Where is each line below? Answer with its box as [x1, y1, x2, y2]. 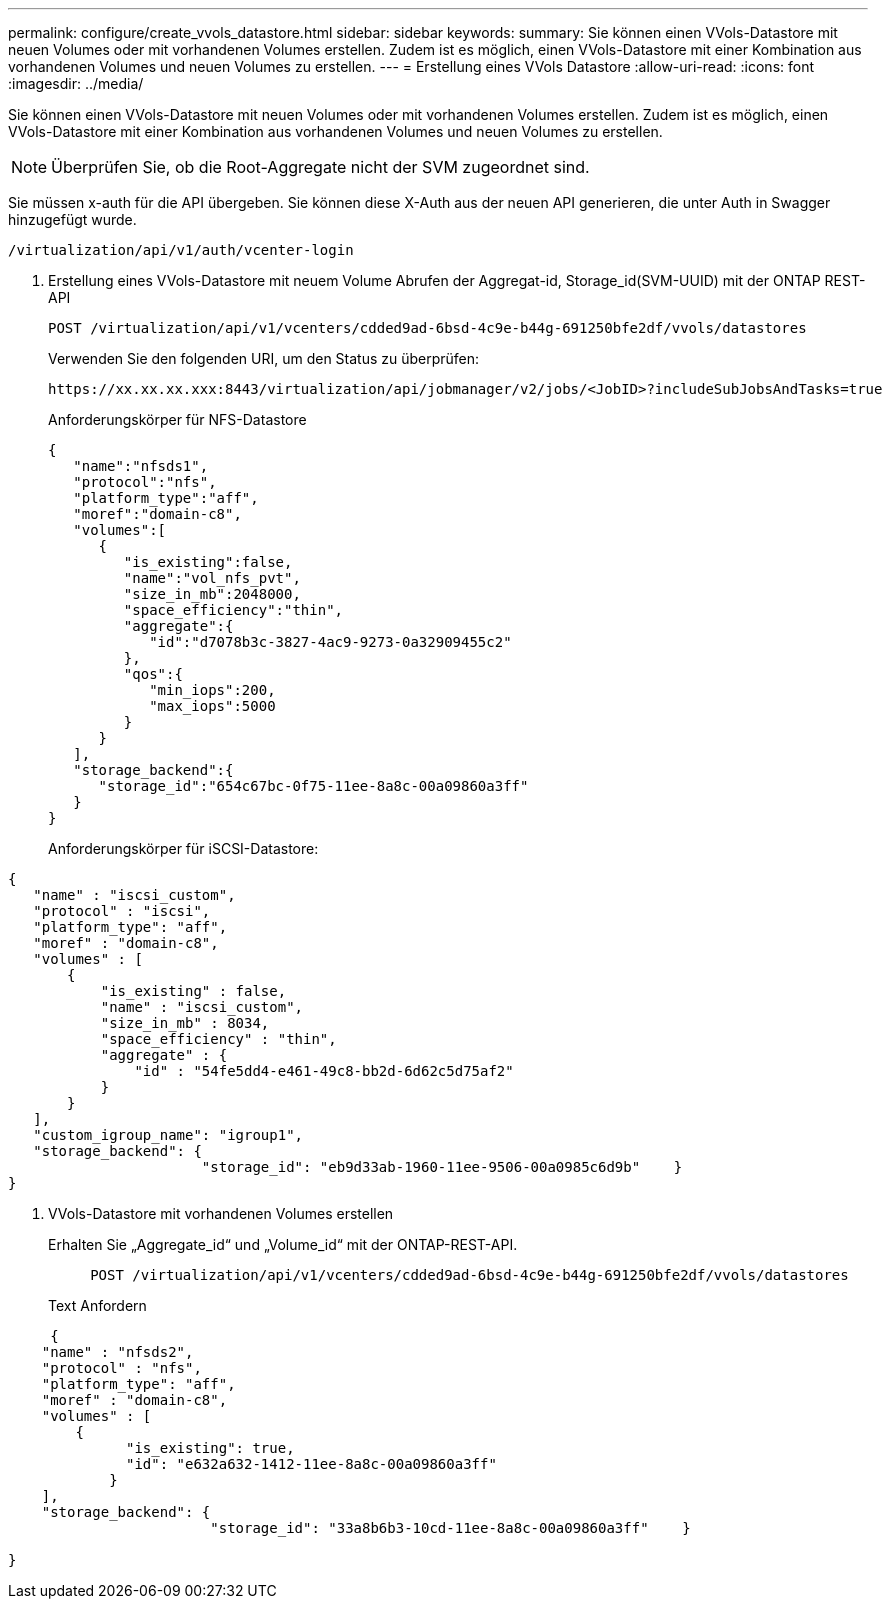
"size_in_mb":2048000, [123, 586, 301, 602]
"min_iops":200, [149, 682, 276, 698]
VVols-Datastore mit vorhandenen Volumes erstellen [48, 1205, 394, 1222]
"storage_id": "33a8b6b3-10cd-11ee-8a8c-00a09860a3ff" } [210, 1520, 691, 1536]
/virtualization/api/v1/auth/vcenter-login [8, 242, 354, 258]
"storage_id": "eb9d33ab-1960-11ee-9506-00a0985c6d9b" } [201, 1159, 683, 1175]
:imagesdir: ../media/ [8, 75, 144, 92]
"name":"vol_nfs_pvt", [123, 570, 301, 586]
